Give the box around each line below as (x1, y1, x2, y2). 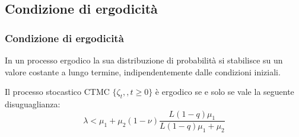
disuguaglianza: (5, 97, 61, 110)
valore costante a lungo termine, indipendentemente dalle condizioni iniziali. (5, 65, 281, 78)
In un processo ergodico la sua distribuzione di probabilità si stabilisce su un (5, 54, 283, 66)
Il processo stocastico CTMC (5, 85, 110, 98)
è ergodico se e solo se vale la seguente (155, 85, 294, 98)
